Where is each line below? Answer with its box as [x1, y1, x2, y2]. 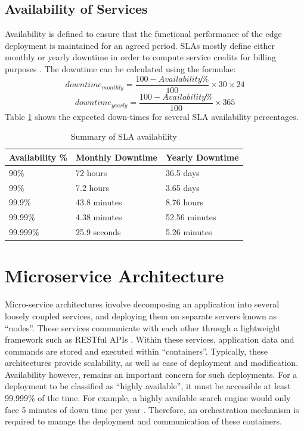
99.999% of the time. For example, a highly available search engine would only [5, 392, 291, 404]
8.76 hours [165, 196, 204, 208]
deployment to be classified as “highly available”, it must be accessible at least [5, 380, 291, 392]
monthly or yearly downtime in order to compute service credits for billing [5, 51, 277, 63]
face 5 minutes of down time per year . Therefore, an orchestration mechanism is [5, 403, 299, 415]
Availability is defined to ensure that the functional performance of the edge [5, 27, 282, 40]
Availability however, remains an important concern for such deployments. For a [5, 368, 297, 380]
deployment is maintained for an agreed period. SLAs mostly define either [5, 39, 275, 51]
